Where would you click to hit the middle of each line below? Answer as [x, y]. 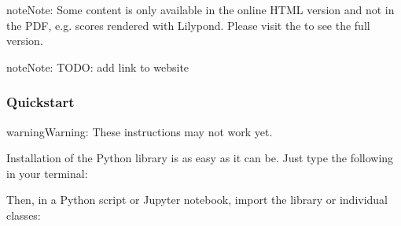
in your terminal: [47, 173]
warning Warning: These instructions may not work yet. [140, 131]
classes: [24, 215]
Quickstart [40, 102]
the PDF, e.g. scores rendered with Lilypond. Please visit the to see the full [188, 25]
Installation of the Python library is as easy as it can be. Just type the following [200, 158]
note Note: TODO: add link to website [98, 67]
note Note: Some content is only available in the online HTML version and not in [200, 9]
